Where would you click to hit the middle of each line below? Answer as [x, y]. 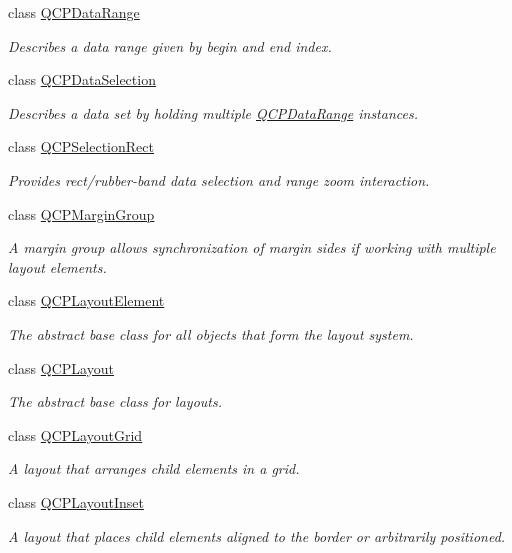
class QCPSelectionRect [81, 146]
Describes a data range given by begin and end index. [170, 45]
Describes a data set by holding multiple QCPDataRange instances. [213, 112]
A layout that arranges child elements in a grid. [154, 468]
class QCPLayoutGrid [75, 434]
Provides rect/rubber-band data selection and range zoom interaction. [219, 179]
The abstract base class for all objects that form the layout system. [211, 333]
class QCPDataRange [74, 12]
